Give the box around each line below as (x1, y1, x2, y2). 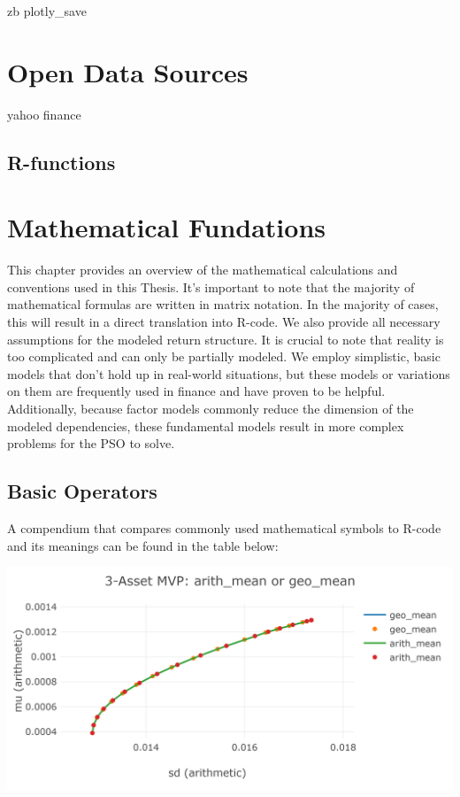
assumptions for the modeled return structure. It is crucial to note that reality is (7, 329, 444, 348)
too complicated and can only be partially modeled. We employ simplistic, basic (7, 347, 441, 366)
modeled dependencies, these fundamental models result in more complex (7, 416, 404, 435)
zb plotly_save (7, 2, 87, 19)
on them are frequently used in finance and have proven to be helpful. (7, 382, 386, 400)
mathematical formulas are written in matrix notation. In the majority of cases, (7, 295, 439, 313)
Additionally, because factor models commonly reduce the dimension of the (7, 398, 414, 417)
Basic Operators (7, 477, 157, 505)
